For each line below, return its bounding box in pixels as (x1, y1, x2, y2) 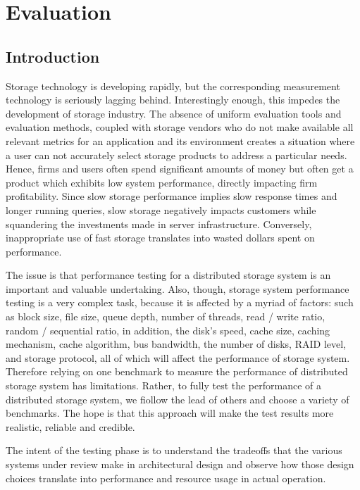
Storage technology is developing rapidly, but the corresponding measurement (6, 78, 340, 93)
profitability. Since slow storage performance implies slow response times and (6, 189, 337, 203)
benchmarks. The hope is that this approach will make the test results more (6, 406, 334, 420)
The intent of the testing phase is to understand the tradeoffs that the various (6, 443, 342, 458)
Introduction (6, 45, 100, 67)
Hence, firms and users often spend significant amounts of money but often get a (6, 161, 354, 176)
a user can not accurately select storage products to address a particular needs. (6, 147, 347, 162)
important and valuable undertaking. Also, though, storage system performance (6, 281, 349, 296)
